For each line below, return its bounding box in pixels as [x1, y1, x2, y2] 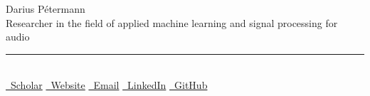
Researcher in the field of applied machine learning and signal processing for [6, 15, 338, 30]
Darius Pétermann [6, 1, 85, 16]
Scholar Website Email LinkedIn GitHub [10, 78, 208, 92]
